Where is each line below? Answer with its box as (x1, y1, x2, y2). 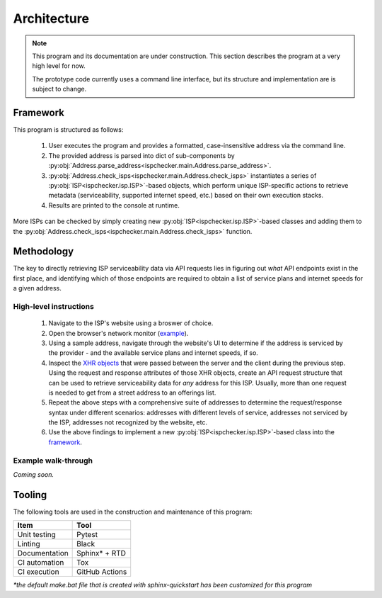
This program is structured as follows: (13, 125, 124, 134)
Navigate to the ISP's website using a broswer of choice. (48, 319, 214, 327)
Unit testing (17, 530, 56, 540)
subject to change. (32, 85, 87, 94)
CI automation (17, 558, 64, 568)
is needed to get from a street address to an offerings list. (48, 388, 216, 397)
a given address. (13, 284, 62, 293)
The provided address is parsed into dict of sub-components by (48, 151, 235, 159)
